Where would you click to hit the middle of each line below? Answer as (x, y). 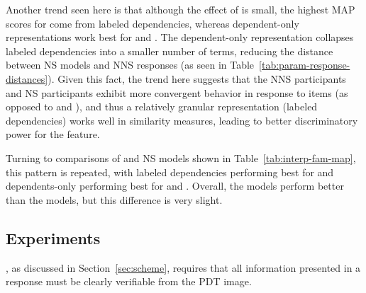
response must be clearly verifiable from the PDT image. (129, 281)
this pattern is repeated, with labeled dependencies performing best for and (170, 172)
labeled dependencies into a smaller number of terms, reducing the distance (170, 51)
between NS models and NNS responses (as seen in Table (130, 65)
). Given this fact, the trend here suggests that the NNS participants (197, 78)
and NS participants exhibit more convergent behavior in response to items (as (177, 92)
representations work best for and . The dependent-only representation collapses (180, 37)
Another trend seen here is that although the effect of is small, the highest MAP (181, 9)
